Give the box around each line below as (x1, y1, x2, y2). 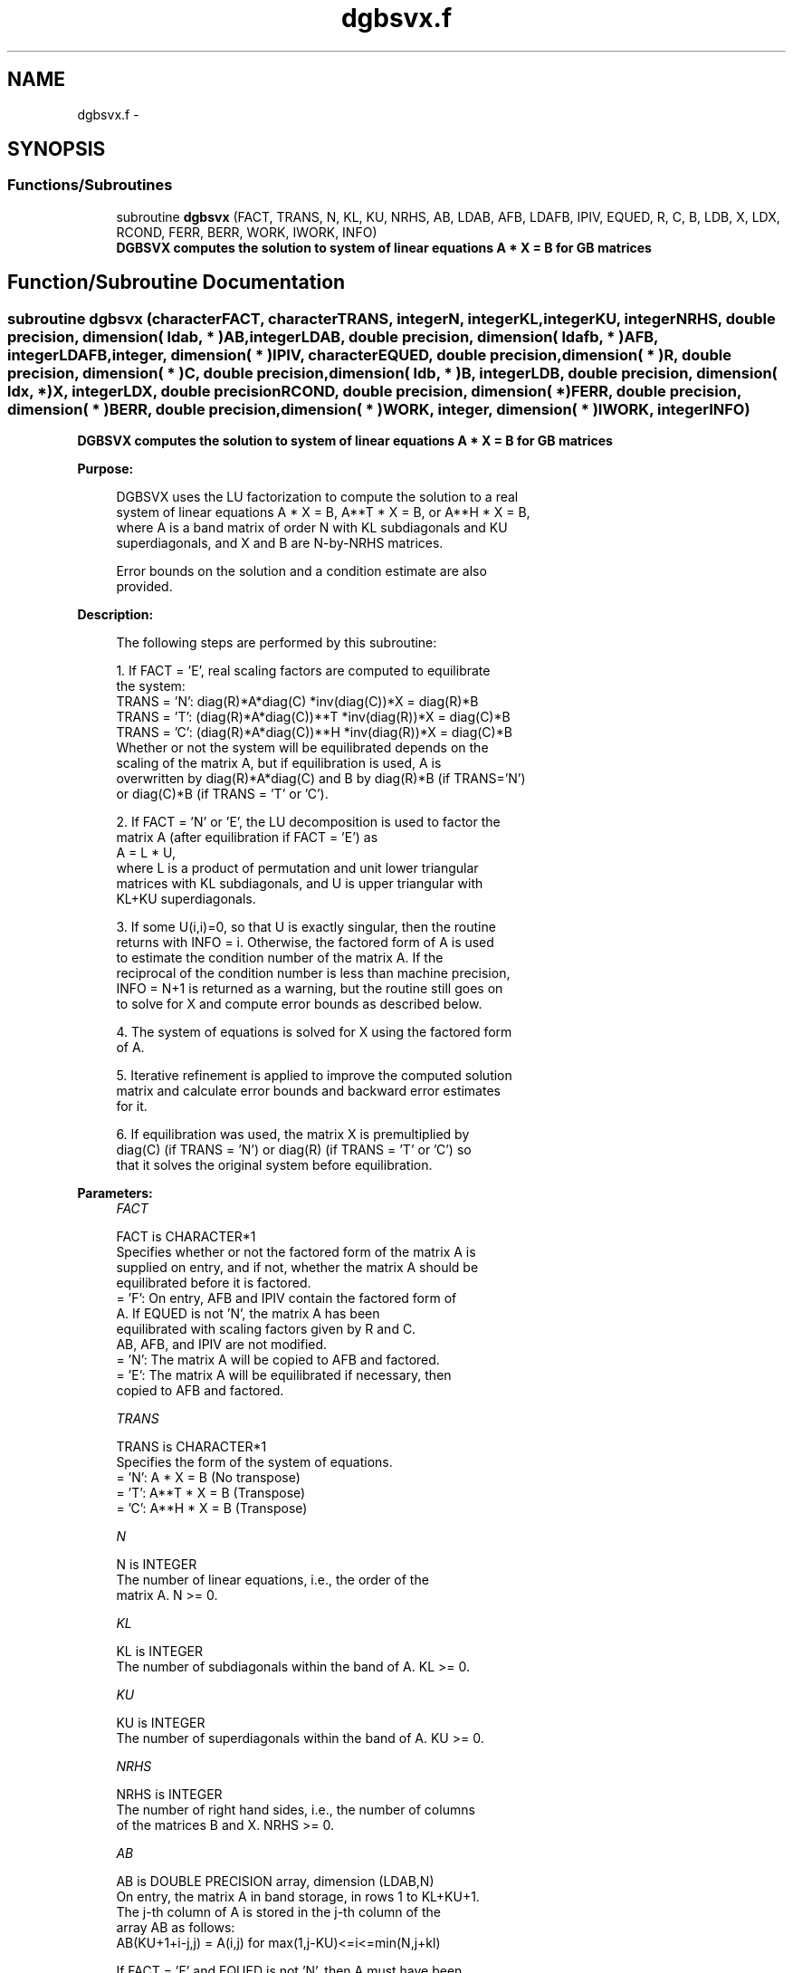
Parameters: (77, 1185, 153, 1202)
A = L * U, (116, 845, 176, 861)
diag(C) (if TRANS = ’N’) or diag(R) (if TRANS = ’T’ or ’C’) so (116, 1142, 472, 1158)
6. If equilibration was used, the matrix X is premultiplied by (116, 1126, 470, 1143)
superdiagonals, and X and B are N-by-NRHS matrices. (116, 535, 444, 551)
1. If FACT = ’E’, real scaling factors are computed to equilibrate (116, 663, 491, 679)
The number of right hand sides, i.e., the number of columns (116, 1802, 475, 1818)
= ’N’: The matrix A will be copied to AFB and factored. (116, 1352, 440, 1368)
